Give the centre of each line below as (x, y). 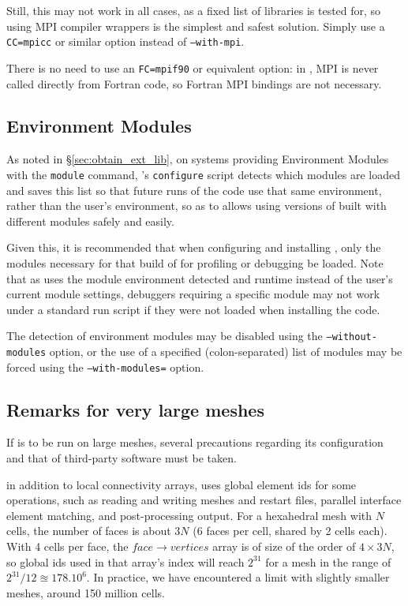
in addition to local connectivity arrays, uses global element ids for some (182, 484)
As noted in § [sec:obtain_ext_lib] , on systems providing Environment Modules (198, 159)
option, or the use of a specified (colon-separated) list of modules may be (226, 351)
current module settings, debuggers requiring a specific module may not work (193, 294)
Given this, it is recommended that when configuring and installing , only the (194, 247)
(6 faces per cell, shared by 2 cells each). (290, 531)
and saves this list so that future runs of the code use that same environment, (194, 190)
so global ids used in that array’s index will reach (125, 561)
